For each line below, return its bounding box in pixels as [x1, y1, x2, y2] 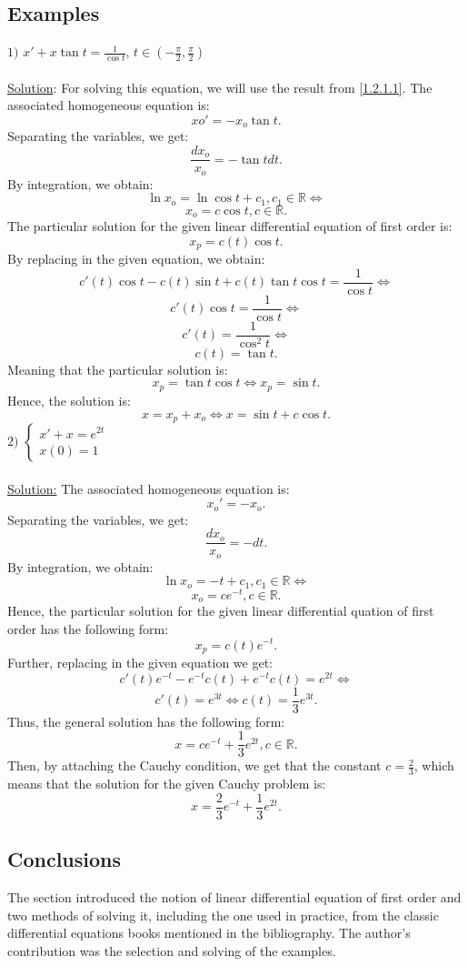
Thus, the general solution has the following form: [7, 711, 285, 730]
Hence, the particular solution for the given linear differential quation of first [7, 601, 434, 620]
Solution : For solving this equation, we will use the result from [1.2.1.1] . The [7, 77, 433, 96]
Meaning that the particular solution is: [7, 359, 228, 378]
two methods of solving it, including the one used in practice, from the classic [7, 905, 439, 924]
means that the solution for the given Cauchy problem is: [7, 774, 326, 793]
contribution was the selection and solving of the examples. [7, 941, 336, 960]
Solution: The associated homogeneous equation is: [7, 478, 290, 498]
